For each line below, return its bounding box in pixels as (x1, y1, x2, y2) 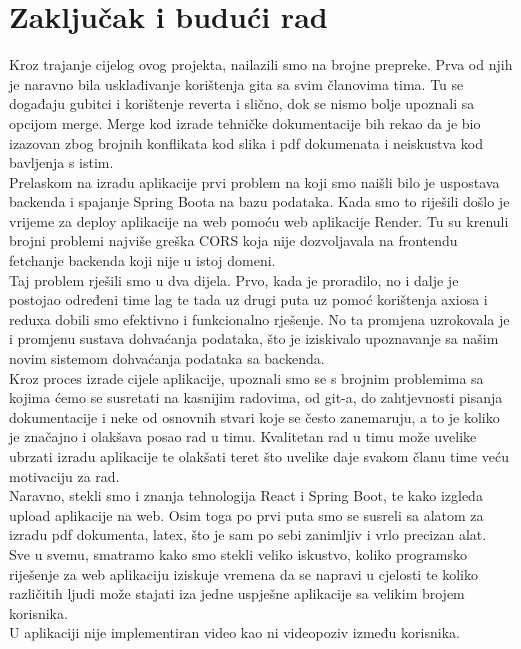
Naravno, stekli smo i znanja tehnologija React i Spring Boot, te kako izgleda (9, 485, 483, 506)
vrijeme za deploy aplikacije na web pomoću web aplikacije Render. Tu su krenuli (9, 210, 509, 231)
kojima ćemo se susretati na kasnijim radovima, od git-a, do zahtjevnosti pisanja (9, 387, 503, 408)
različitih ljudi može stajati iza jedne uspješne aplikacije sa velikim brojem (9, 583, 465, 604)
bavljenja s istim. (9, 152, 114, 173)
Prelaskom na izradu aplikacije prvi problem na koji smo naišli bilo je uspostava (9, 171, 500, 192)
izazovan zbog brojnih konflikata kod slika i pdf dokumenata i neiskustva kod (9, 132, 483, 153)
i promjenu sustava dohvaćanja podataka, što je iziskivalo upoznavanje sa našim (9, 328, 499, 349)
